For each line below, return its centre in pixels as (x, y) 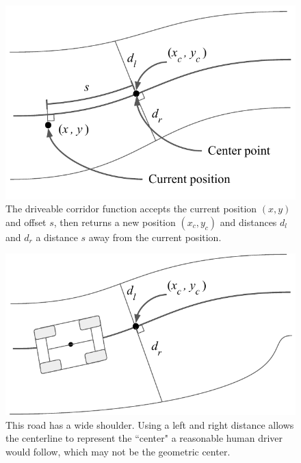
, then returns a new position (115, 222)
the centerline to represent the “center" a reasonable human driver (144, 438)
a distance (57, 237)
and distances (248, 222)
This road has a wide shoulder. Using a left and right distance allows (150, 424)
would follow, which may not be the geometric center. (118, 451)
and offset (26, 222)
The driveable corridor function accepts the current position (131, 209)
